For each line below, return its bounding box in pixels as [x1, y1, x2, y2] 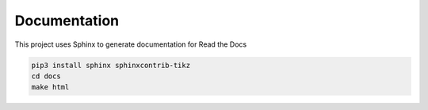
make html [31, 83, 70, 92]
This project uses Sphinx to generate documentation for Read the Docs [14, 40, 247, 49]
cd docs [31, 71, 61, 81]
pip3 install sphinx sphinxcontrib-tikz [31, 60, 190, 70]
